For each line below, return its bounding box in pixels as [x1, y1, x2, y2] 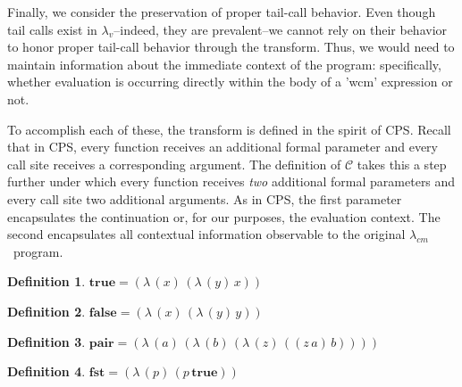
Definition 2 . [7, 301, 86, 320]
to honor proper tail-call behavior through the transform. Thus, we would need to [7, 37, 455, 56]
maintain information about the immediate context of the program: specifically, [7, 54, 441, 73]
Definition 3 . [7, 332, 86, 350]
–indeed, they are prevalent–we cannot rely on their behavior [113, 20, 448, 38]
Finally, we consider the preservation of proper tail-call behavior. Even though [7, 3, 436, 21]
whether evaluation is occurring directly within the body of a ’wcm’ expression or [7, 72, 453, 91]
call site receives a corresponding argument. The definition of [7, 154, 341, 173]
